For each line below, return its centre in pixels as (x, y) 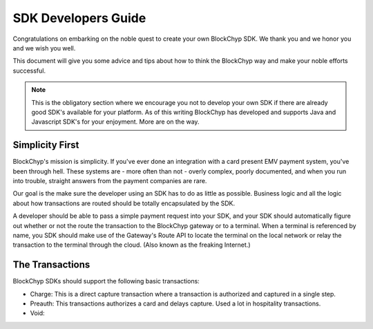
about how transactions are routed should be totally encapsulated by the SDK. (124, 203)
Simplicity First (46, 145)
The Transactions (51, 265)
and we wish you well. (44, 48)
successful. (29, 70)
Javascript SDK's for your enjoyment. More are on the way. (115, 122)
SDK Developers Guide (79, 18)
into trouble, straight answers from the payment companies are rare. (110, 180)
